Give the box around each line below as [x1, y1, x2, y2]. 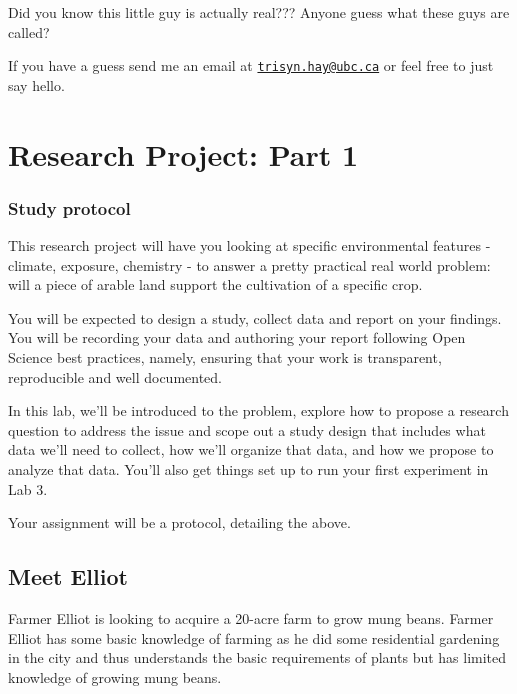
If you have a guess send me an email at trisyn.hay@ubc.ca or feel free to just [8, 55, 494, 76]
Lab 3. [8, 478, 48, 499]
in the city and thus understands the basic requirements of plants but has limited [8, 647, 507, 668]
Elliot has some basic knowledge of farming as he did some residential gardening [8, 627, 500, 648]
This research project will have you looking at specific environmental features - [8, 235, 491, 256]
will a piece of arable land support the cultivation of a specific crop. [8, 274, 423, 295]
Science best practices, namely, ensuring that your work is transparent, [8, 347, 442, 367]
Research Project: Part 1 [8, 133, 359, 174]
